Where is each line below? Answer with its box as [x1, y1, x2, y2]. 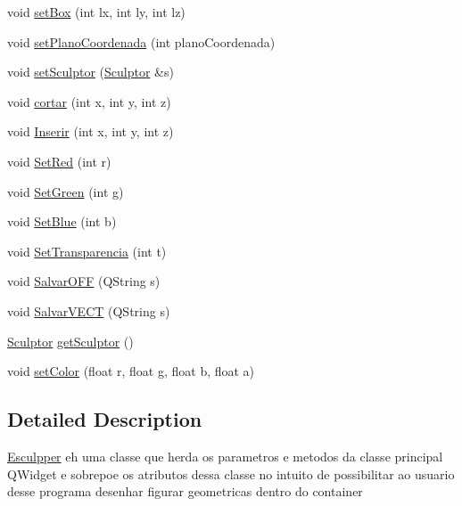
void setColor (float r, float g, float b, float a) [7, 362, 255, 380]
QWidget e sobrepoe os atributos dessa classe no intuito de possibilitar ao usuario [7, 464, 455, 483]
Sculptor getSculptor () [7, 331, 134, 350]
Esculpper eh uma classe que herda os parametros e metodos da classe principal [7, 446, 443, 465]
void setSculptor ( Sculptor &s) [7, 62, 174, 81]
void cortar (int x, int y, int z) [7, 92, 171, 110]
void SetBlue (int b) [7, 212, 117, 231]
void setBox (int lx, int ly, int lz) [7, 3, 186, 20]
